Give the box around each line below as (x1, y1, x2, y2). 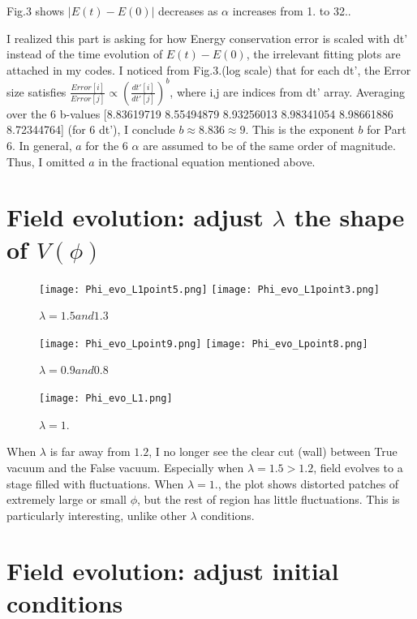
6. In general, (6, 137, 72, 154)
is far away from (49, 443, 131, 460)
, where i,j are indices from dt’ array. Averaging (170, 83, 406, 100)
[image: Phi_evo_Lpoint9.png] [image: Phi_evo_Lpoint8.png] (39, 337, 368, 350)
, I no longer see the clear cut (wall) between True (148, 443, 398, 460)
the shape (294, 200, 405, 234)
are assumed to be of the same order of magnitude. (143, 137, 396, 154)
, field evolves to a (313, 458, 403, 475)
